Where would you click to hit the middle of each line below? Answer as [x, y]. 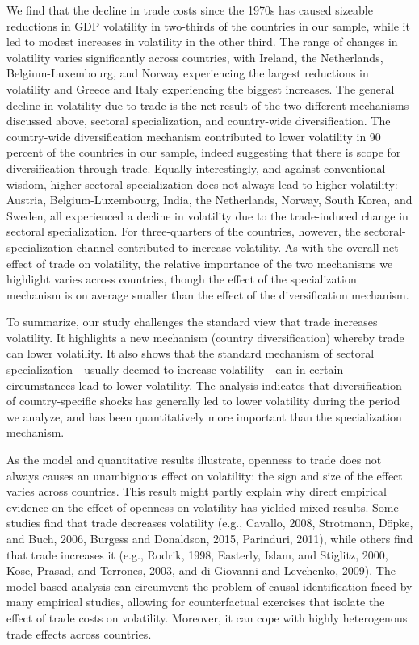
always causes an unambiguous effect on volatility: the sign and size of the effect [205, 475]
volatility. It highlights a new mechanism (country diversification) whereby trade [205, 337]
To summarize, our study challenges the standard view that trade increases [192, 322]
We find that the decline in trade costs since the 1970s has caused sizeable [190, 10]
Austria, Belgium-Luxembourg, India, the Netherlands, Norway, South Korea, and [209, 200]
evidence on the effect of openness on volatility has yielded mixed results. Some [203, 507]
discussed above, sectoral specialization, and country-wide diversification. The [199, 121]
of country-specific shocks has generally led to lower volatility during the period [203, 401]
